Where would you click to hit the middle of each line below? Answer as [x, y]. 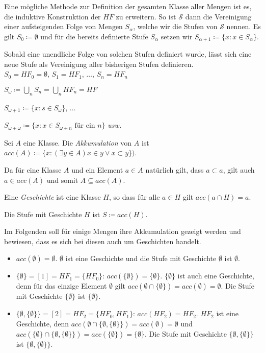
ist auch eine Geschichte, [216, 276]
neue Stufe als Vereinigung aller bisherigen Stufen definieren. [99, 64]
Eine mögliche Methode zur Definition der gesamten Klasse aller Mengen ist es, [128, 6]
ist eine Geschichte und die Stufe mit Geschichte [141, 258]
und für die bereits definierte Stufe [94, 36]
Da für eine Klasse [33, 169]
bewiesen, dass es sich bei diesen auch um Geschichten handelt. [103, 241]
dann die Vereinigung [218, 16]
